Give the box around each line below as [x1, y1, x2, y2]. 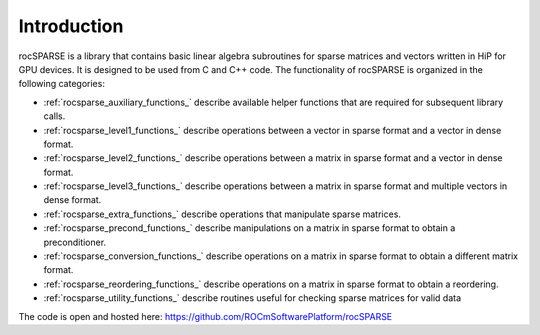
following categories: [18, 78, 105, 90]
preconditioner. [43, 236, 107, 248]
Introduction [18, 15, 124, 37]
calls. [43, 110, 66, 122]
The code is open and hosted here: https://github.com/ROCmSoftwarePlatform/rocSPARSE [18, 310, 393, 322]
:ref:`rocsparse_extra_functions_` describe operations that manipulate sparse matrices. [43, 208, 402, 220]
